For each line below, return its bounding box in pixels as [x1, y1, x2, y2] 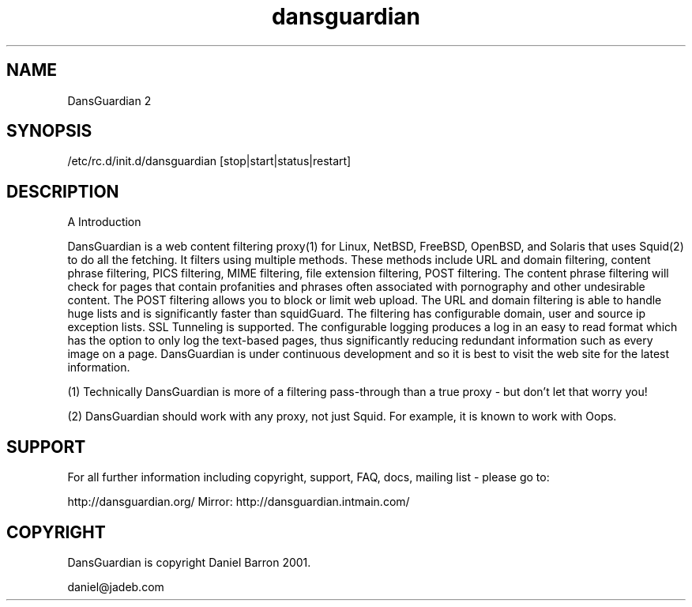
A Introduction [67, 215, 141, 229]
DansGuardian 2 [67, 93, 152, 107]
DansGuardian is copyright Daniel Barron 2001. [67, 555, 311, 569]
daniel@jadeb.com [67, 579, 164, 594]
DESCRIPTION [6, 181, 119, 202]
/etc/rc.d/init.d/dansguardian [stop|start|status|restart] [67, 154, 352, 168]
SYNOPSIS [6, 121, 92, 141]
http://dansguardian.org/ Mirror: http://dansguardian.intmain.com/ [67, 495, 410, 509]
